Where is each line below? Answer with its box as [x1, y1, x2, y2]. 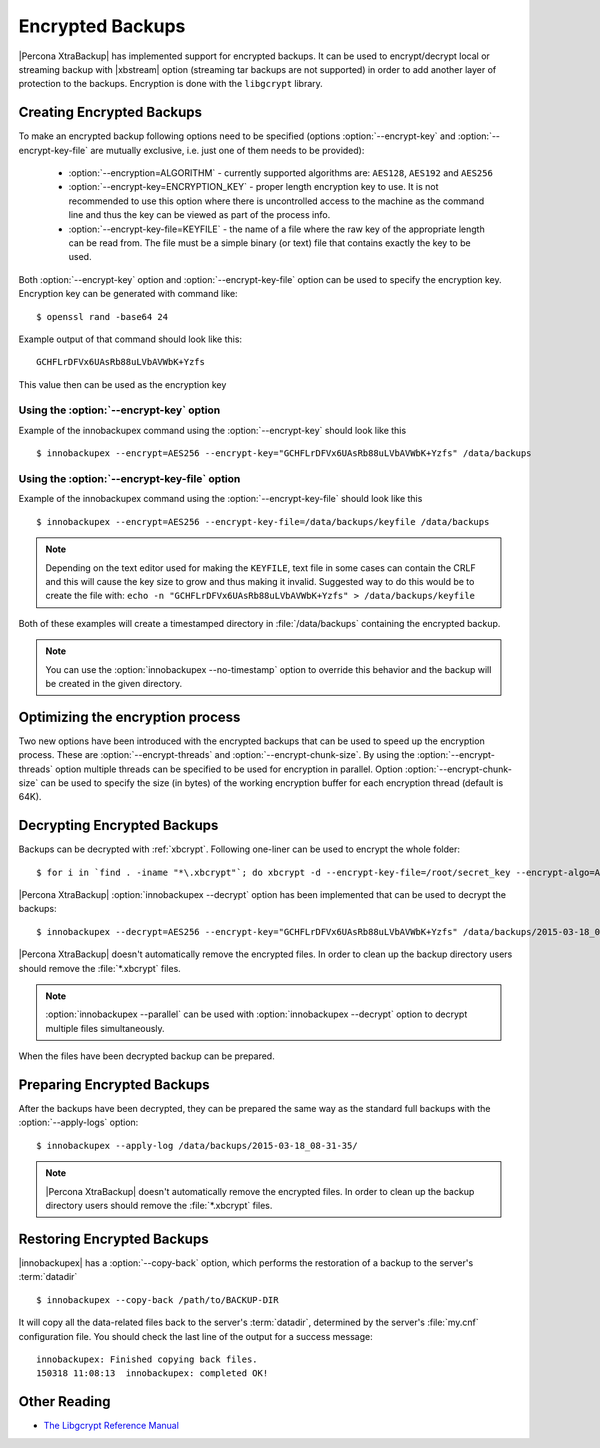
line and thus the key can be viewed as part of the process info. [68, 209, 331, 221]
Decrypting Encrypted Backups [18, 817, 219, 834]
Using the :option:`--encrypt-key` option [18, 403, 221, 417]
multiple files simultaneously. [45, 1022, 165, 1034]
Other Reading [18, 1393, 111, 1410]
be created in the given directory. [45, 677, 183, 689]
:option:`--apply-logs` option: [18, 1116, 139, 1129]
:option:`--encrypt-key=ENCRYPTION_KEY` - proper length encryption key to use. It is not [68, 181, 439, 193]
